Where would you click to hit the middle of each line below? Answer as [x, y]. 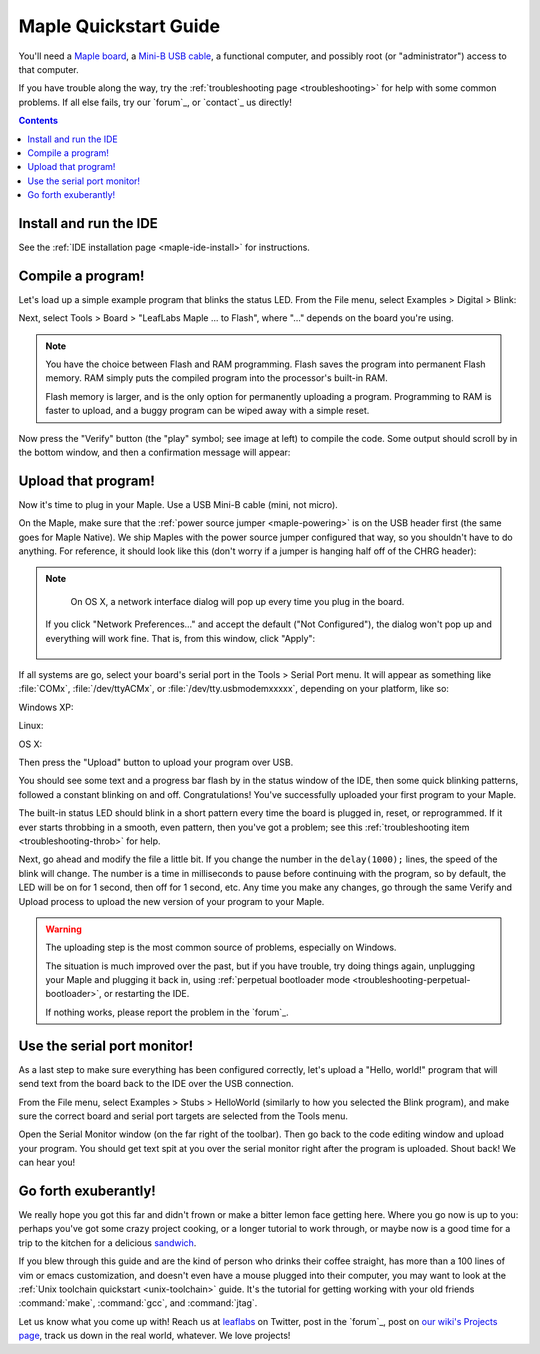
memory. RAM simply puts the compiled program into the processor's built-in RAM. [217, 378]
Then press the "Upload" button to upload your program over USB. [156, 762]
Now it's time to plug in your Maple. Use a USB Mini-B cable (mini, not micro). [178, 504]
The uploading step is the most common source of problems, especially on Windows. [221, 947]
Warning [63, 929]
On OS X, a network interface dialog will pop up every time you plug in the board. [237, 601]
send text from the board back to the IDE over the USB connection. [156, 1084]
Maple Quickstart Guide [119, 26]
